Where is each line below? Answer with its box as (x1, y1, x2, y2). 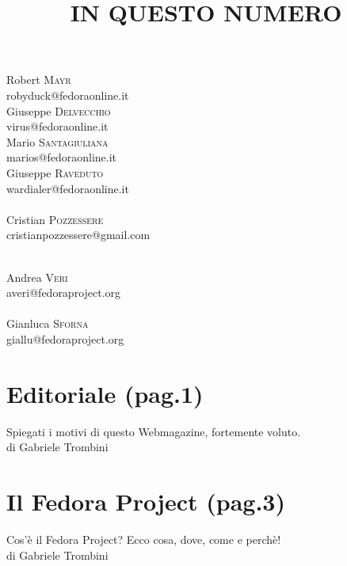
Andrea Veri (6, 268, 68, 285)
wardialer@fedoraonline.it (6, 180, 129, 196)
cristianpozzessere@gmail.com (6, 226, 151, 243)
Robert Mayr (6, 71, 71, 88)
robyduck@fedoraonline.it (6, 86, 129, 103)
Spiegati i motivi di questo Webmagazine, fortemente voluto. (6, 423, 301, 439)
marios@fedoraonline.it (6, 149, 117, 165)
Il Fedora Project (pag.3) (6, 484, 285, 517)
